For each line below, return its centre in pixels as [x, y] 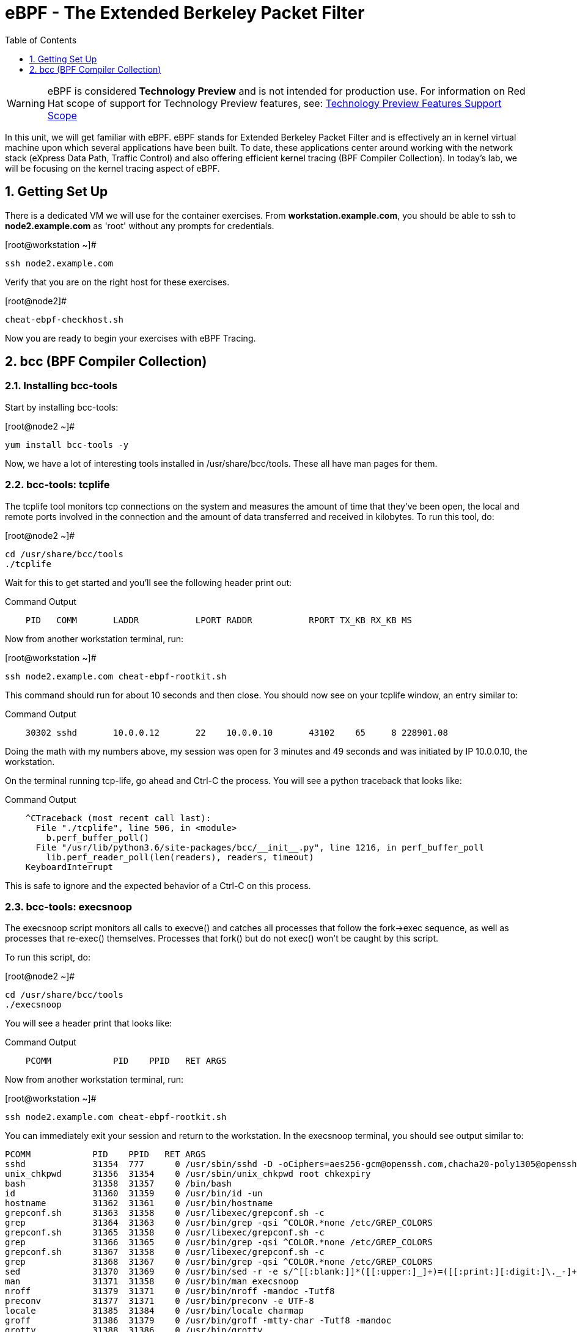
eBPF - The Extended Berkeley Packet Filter [185, 13]
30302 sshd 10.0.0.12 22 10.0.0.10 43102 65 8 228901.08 [237, 732]
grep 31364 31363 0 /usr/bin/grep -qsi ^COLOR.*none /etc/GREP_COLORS [219, 1223]
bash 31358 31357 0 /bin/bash [118, 1184]
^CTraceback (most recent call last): [118, 818]
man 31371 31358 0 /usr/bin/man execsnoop [152, 1282]
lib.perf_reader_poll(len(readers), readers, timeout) [180, 857]
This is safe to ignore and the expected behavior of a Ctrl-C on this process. [158, 885]
